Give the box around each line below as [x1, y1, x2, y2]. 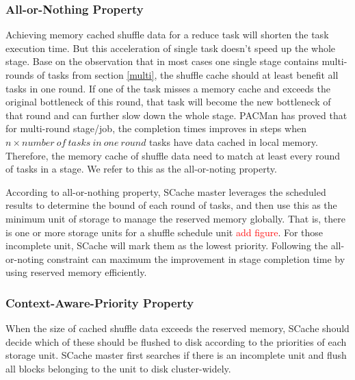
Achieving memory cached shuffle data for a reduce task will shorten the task [5, 27, 329, 42]
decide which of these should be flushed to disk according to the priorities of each [5, 334, 347, 349]
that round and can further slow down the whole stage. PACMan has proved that [5, 107, 347, 122]
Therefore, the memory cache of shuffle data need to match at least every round [5, 148, 341, 162]
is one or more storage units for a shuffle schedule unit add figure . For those [5, 225, 324, 239]
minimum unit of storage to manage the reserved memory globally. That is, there [5, 211, 346, 225]
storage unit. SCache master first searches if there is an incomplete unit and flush [5, 348, 347, 362]
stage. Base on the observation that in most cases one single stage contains [5, 54, 319, 68]
